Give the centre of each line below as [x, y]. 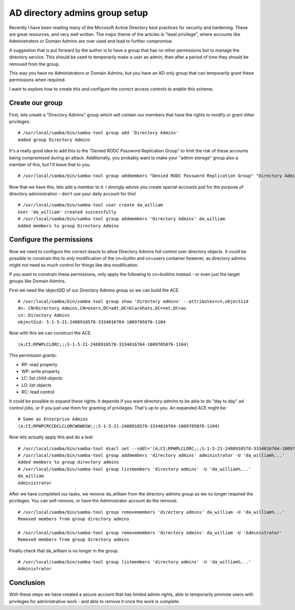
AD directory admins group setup [79, 13]
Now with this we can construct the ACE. [50, 333]
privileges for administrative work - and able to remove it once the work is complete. [95, 601]
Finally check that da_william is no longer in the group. [64, 551]
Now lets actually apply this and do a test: [51, 437]
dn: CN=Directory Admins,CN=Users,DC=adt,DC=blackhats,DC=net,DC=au [102, 308]
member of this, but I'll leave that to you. [50, 164]
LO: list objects [36, 385]
